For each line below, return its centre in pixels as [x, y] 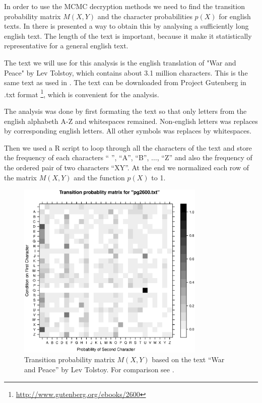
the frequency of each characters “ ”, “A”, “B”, [77, 157]
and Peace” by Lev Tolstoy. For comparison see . [99, 369]
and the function [99, 177]
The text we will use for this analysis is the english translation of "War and [120, 62]
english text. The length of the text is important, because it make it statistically [128, 36]
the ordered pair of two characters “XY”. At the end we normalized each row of [127, 167]
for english [235, 16]
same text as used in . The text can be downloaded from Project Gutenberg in [125, 82]
